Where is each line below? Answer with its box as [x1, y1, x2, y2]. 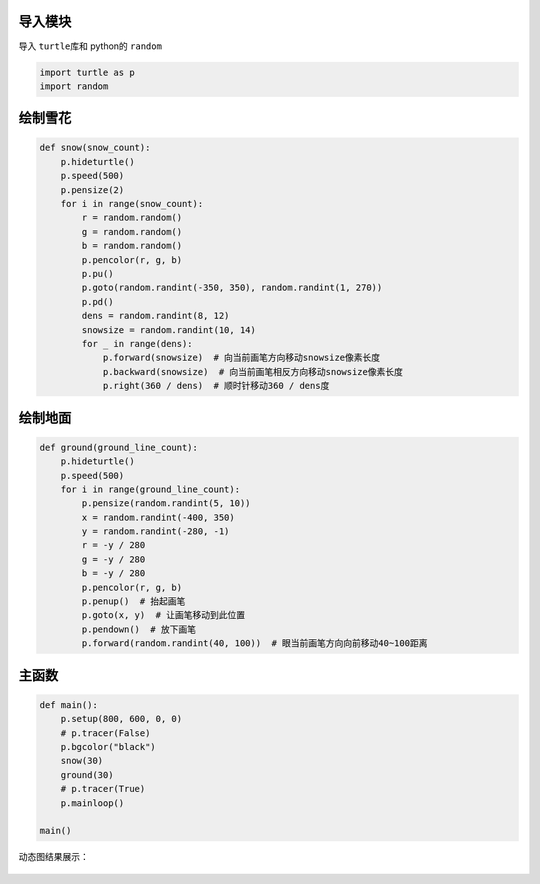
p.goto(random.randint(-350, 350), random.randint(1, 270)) [81, 282, 383, 294]
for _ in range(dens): [81, 338, 194, 349]
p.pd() [81, 296, 114, 307]
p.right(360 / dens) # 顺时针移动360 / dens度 [102, 380, 330, 392]
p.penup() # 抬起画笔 [81, 596, 186, 607]
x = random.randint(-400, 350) [81, 511, 235, 523]
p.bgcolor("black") [60, 741, 157, 752]
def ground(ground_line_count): [39, 441, 199, 453]
